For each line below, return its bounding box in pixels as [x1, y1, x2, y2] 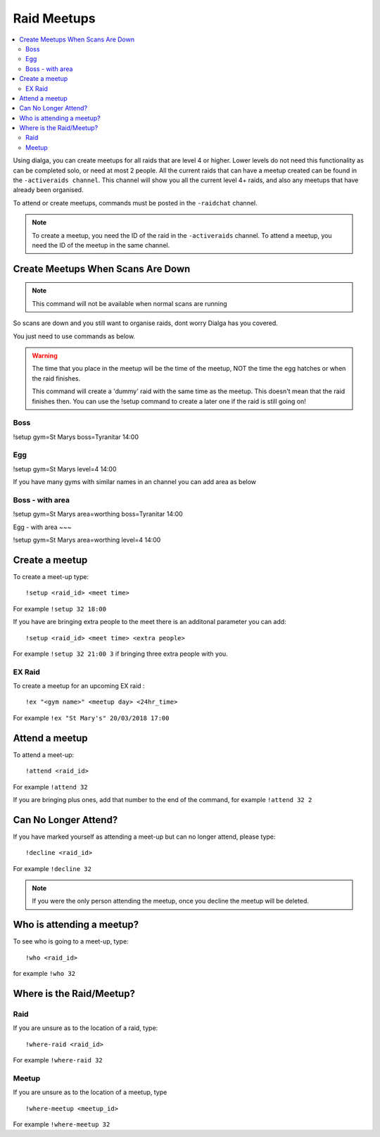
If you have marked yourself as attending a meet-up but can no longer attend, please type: [13, 832, 276, 841]
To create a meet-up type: [13, 573, 89, 580]
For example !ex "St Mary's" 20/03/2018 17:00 [13, 713, 170, 722]
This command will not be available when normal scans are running [32, 299, 228, 307]
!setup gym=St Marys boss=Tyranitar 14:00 [13, 433, 139, 441]
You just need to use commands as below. [13, 331, 136, 341]
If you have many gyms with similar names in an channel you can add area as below [13, 478, 257, 486]
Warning [32, 351, 58, 360]
